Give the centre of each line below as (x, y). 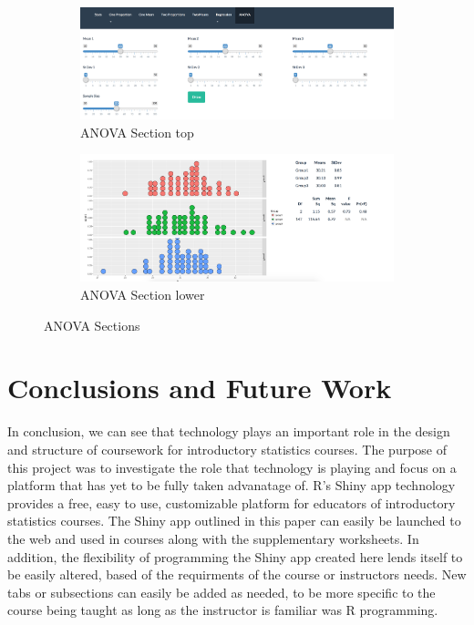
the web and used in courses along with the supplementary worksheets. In (213, 538)
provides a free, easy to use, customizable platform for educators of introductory (232, 502)
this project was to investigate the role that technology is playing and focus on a (232, 467)
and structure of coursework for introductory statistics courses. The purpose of (227, 449)
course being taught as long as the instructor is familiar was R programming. (223, 610)
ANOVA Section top (137, 132)
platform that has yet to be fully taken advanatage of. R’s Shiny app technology (232, 485)
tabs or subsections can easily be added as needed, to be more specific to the (222, 592)
